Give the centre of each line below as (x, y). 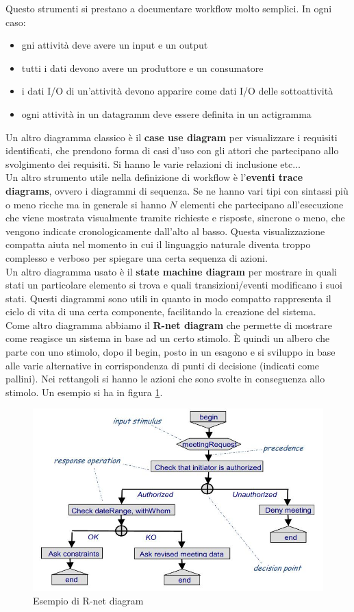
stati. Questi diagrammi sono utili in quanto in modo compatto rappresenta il (168, 298)
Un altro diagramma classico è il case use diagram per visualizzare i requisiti (172, 137)
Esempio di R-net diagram (88, 600)
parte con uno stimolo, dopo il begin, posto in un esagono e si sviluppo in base (170, 352)
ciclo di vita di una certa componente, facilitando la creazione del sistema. (161, 311)
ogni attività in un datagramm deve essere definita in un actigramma (166, 113)
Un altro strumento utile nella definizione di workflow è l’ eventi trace (154, 177)
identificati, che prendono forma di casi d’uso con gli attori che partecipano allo (172, 150)
